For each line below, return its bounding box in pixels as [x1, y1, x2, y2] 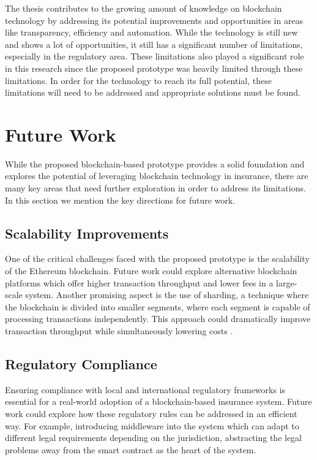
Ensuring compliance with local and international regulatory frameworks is [5, 383, 286, 396]
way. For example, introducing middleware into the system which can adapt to [5, 419, 299, 432]
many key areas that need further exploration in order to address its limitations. [5, 182, 306, 194]
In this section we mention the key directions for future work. [5, 193, 236, 206]
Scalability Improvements [5, 223, 169, 242]
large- [276, 276, 297, 289]
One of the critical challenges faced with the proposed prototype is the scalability [5, 252, 310, 265]
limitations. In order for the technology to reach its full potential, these [5, 74, 272, 86]
